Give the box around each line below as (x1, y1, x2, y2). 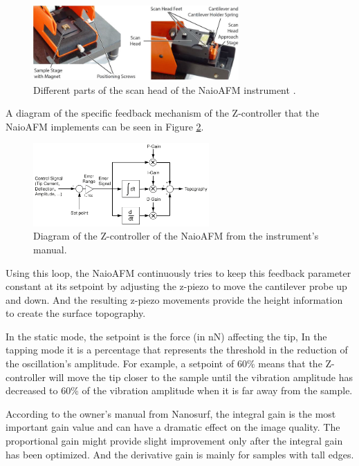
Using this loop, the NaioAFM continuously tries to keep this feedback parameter (6, 265, 351, 280)
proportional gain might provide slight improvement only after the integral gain (6, 434, 343, 448)
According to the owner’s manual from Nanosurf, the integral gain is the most (6, 406, 336, 420)
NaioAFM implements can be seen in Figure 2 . (6, 119, 204, 133)
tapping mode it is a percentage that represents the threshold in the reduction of (6, 342, 348, 357)
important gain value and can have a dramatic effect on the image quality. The (6, 420, 340, 434)
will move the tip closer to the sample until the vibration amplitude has (48, 369, 353, 384)
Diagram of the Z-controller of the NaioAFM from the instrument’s (33, 229, 319, 243)
